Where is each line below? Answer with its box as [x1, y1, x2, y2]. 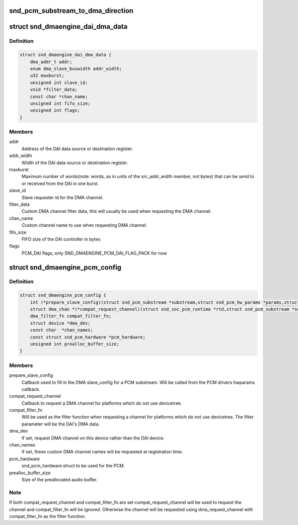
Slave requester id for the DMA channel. [21, 194, 104, 200]
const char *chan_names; [30, 327, 93, 333]
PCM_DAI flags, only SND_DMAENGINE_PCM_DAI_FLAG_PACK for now [21, 250, 167, 256]
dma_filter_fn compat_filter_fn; [30, 313, 112, 319]
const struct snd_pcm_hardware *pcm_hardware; [30, 334, 146, 340]
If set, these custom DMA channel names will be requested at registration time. [21, 449, 183, 455]
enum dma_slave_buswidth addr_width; [30, 66, 122, 72]
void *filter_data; [30, 87, 78, 92]
